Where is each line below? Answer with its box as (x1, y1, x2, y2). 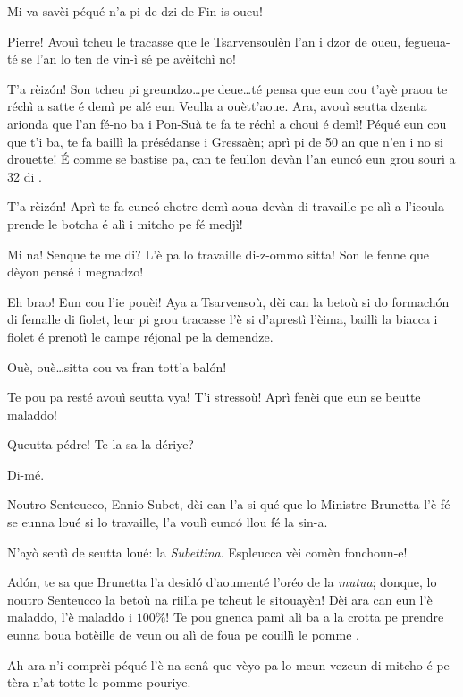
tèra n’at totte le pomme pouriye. (7, 673, 191, 692)
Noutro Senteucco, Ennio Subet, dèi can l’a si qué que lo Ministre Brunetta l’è (7, 495, 437, 514)
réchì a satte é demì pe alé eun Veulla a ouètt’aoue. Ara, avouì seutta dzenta (7, 97, 427, 115)
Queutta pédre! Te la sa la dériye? (7, 435, 194, 454)
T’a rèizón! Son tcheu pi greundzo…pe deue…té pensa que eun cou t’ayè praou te (7, 79, 448, 98)
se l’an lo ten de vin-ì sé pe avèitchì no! (21, 49, 237, 68)
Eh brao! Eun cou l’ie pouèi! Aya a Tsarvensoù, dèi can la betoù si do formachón (7, 292, 450, 310)
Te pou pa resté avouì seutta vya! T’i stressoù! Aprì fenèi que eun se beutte (7, 387, 421, 406)
